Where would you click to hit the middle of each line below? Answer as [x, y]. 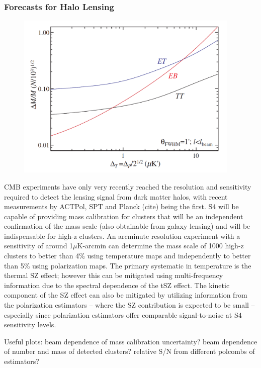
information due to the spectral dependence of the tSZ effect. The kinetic [117, 285]
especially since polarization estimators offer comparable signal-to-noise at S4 [123, 314]
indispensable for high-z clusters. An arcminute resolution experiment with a [122, 236]
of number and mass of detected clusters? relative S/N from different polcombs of [129, 351]
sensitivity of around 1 [39, 246]
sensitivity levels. [30, 325]
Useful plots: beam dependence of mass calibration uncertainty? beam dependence [131, 341]
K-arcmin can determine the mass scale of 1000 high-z [160, 246]
